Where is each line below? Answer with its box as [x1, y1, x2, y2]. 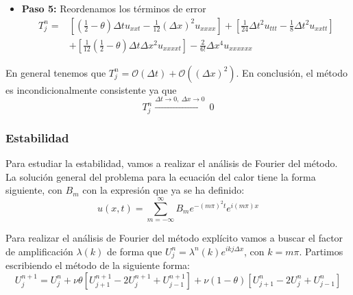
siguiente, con [5, 183, 62, 197]
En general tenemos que [5, 65, 106, 79]
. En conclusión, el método [236, 65, 348, 79]
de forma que [107, 244, 162, 258]
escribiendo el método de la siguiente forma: [5, 258, 190, 272]
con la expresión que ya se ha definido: [82, 183, 245, 197]
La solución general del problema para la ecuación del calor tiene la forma [5, 169, 316, 183]
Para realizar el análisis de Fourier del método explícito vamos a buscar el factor [5, 230, 343, 244]
